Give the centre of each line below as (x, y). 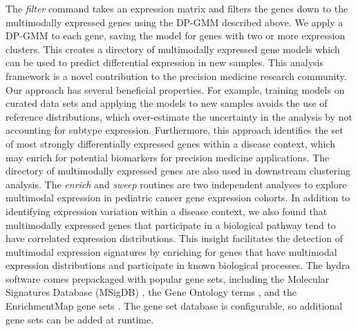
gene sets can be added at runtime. (80, 319)
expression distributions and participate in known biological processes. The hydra (178, 265)
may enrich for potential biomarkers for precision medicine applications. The (168, 157)
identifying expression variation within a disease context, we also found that (167, 211)
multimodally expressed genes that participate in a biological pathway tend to (171, 224)
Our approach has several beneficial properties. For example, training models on (175, 89)
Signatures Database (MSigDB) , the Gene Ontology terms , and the (151, 292)
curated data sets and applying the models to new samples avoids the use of (167, 103)
